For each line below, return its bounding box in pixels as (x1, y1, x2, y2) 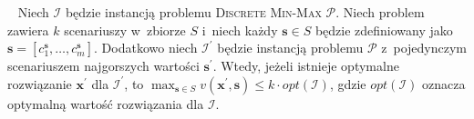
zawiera (7, 20, 49, 39)
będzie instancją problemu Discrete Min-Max (65, 3, 322, 21)
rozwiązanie (7, 74, 72, 93)
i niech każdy (201, 20, 278, 39)
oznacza (421, 74, 466, 93)
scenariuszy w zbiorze (64, 20, 186, 39)
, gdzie (329, 74, 366, 93)
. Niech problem (335, 3, 425, 21)
